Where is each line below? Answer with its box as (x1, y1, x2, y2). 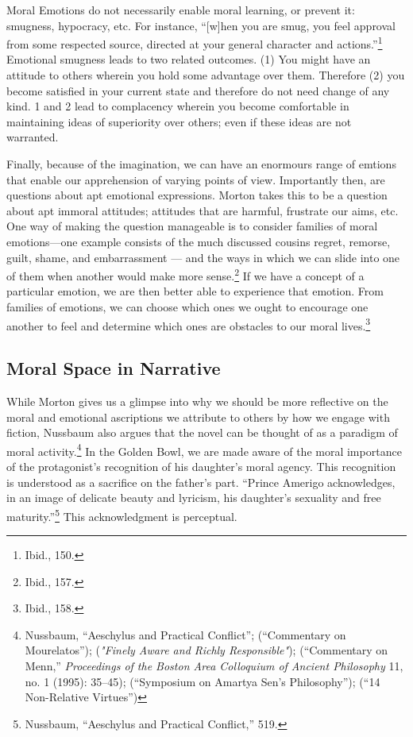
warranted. (6, 129, 59, 145)
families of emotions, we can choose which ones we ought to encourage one (6, 299, 369, 314)
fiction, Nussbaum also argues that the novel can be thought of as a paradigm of (6, 424, 398, 441)
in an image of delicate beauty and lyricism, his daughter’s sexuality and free (6, 489, 381, 506)
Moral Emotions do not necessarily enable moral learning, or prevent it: (6, 2, 355, 17)
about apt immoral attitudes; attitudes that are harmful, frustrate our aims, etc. (6, 202, 399, 218)
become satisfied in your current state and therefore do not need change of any (6, 82, 390, 98)
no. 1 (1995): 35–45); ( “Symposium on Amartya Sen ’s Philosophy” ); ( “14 (25, 673, 380, 689)
